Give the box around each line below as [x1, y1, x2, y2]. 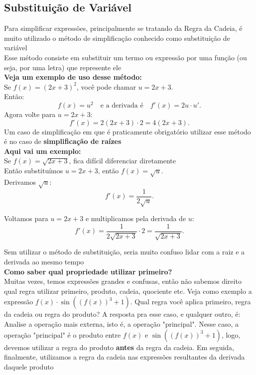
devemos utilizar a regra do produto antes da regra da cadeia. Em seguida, [4, 342, 234, 352]
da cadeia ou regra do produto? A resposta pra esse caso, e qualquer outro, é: [4, 309, 241, 319]
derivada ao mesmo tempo [4, 256, 84, 266]
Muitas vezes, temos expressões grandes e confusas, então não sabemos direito [4, 276, 242, 286]
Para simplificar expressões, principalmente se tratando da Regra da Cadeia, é [4, 23, 243, 33]
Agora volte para [4, 109, 56, 120]
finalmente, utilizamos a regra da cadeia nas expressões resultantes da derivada [4, 352, 245, 362]
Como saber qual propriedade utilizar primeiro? [4, 266, 172, 276]
